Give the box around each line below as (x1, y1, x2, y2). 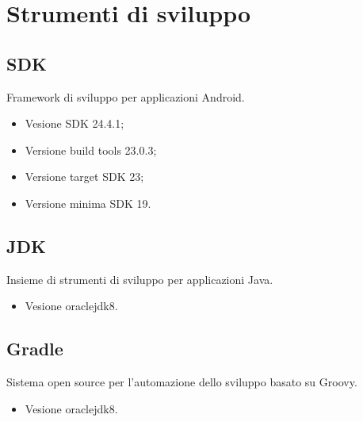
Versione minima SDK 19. (25, 194, 151, 211)
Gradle (6, 336, 63, 361)
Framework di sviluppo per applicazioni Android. (6, 88, 245, 105)
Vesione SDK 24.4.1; (25, 115, 124, 132)
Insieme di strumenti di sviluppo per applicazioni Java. (6, 270, 273, 287)
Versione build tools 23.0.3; (25, 141, 157, 158)
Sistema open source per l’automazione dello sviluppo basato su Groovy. (6, 374, 357, 390)
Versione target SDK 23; (25, 168, 144, 185)
